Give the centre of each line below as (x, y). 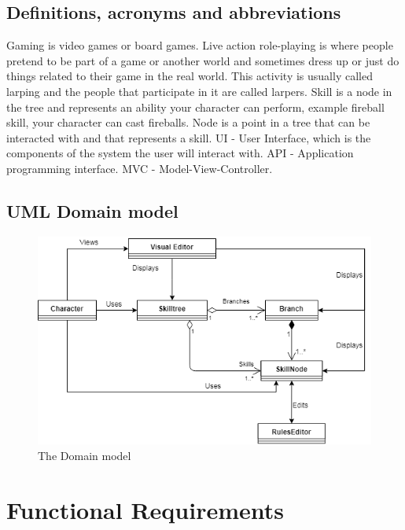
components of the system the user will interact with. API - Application (180, 153)
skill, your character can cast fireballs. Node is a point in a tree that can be (188, 122)
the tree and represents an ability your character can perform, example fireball (195, 107)
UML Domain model (92, 210)
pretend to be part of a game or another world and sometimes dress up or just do (203, 60)
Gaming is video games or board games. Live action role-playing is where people (200, 45)
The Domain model (85, 455)
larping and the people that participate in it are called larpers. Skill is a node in (199, 91)
